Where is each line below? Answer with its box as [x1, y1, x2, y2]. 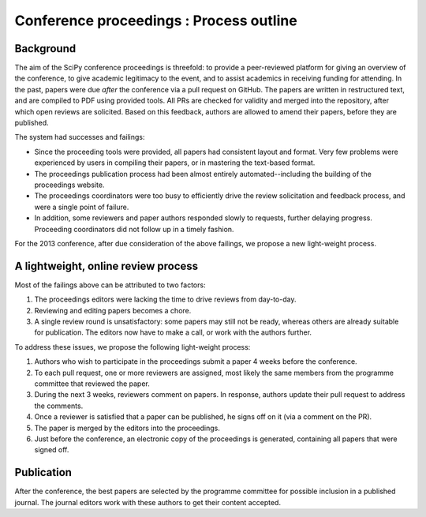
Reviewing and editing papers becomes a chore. [34, 305, 192, 315]
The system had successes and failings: [14, 133, 145, 142]
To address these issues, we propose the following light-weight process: [14, 342, 251, 351]
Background [14, 42, 77, 55]
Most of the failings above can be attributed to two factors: [14, 280, 206, 290]
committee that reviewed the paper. [34, 379, 150, 388]
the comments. [34, 401, 84, 410]
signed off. [34, 445, 69, 455]
